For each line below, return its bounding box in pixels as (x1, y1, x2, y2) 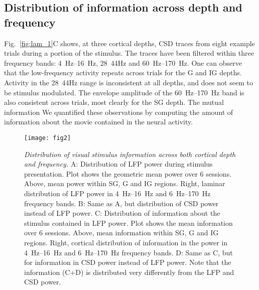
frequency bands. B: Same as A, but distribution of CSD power (24, 198, 219, 208)
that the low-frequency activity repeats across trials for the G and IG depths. (4, 67, 242, 78)
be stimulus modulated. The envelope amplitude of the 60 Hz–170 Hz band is (4, 87, 244, 97)
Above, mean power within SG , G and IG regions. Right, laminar (24, 178, 225, 189)
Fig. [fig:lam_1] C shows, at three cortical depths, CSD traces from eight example (4, 38, 255, 48)
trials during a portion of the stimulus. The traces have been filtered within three (4, 48, 254, 58)
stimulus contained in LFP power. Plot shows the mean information (24, 217, 233, 228)
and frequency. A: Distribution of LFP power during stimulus (24, 159, 213, 169)
